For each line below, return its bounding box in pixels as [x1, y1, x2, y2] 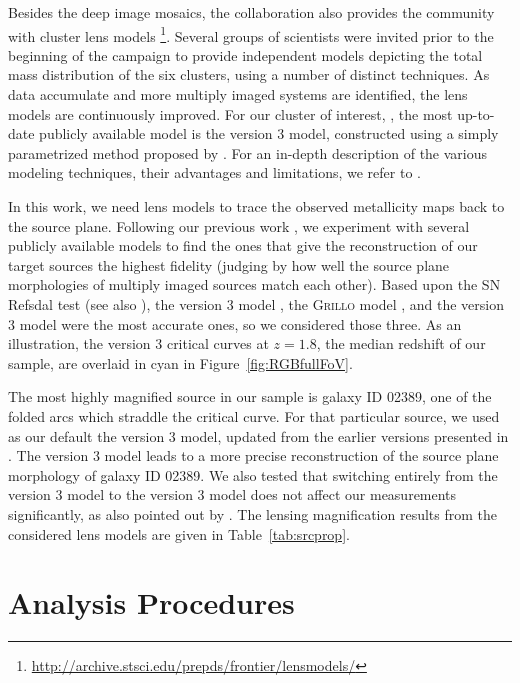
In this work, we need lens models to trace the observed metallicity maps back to [8, 196, 505, 216]
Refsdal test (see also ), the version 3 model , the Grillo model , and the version [8, 293, 505, 314]
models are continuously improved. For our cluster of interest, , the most [8, 103, 453, 124]
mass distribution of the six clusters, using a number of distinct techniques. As [8, 64, 490, 85]
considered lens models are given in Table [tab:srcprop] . [8, 523, 350, 544]
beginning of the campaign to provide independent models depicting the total [8, 44, 483, 65]
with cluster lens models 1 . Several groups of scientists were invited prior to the [8, 22, 494, 46]
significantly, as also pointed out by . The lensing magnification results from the [8, 503, 498, 524]
